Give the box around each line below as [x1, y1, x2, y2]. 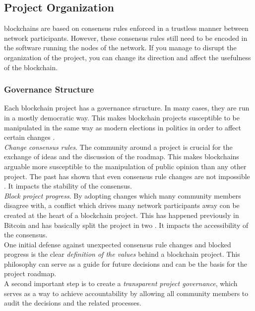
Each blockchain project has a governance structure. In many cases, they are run [4, 103, 250, 113]
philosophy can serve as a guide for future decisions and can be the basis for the [4, 258, 247, 269]
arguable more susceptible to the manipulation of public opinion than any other [4, 161, 247, 171]
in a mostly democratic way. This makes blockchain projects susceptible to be [4, 112, 240, 122]
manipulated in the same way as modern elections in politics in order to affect [4, 122, 241, 132]
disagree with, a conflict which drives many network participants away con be [4, 200, 240, 210]
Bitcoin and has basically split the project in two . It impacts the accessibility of [4, 219, 249, 230]
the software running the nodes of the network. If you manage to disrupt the [4, 42, 237, 53]
